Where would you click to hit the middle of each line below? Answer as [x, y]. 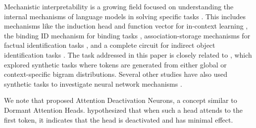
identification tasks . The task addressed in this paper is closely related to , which [128, 54]
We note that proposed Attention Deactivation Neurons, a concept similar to [121, 100]
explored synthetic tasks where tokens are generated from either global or [115, 64]
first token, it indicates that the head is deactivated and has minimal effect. [119, 119]
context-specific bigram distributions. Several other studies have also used [116, 74]
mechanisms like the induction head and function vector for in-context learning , [126, 26]
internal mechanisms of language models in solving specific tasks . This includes [125, 16]
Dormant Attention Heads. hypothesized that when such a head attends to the [123, 110]
